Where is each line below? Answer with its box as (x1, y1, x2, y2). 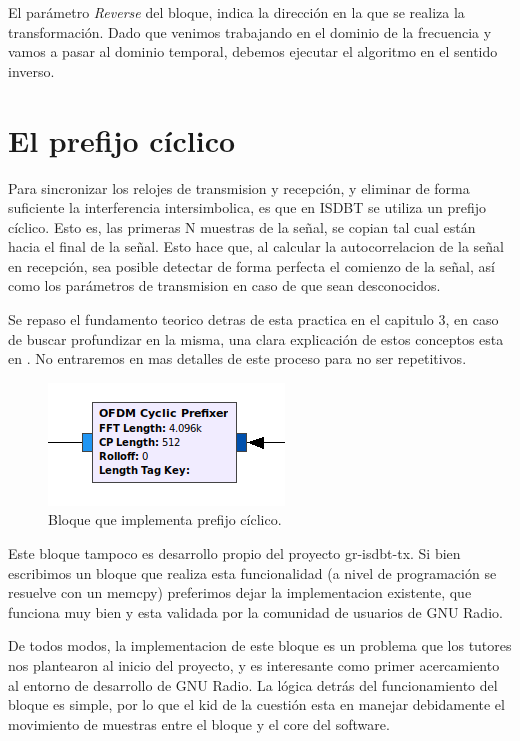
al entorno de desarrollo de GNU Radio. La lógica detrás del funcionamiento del (8, 674, 498, 695)
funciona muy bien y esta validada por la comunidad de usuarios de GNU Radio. (8, 601, 503, 622)
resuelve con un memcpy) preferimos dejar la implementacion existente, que (8, 582, 472, 603)
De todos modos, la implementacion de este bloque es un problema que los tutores (8, 635, 512, 656)
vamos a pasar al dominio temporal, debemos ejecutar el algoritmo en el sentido (8, 41, 498, 62)
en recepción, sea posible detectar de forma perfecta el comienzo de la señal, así (8, 255, 495, 276)
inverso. (8, 60, 55, 81)
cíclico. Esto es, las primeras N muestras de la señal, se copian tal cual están (8, 216, 476, 237)
